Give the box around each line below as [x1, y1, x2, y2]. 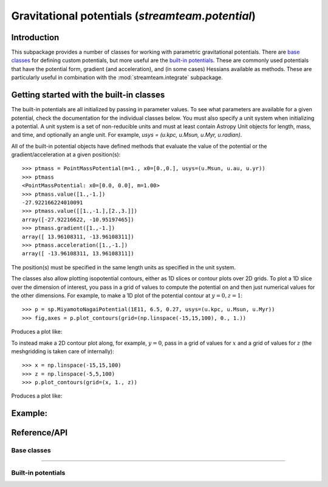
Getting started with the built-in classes [11, 90, 165, 100]
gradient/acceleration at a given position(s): [11, 151, 121, 158]
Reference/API [11, 427, 68, 438]
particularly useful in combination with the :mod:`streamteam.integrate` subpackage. [11, 74, 223, 81]
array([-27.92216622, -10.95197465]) [22, 216, 135, 223]
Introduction [11, 32, 60, 43]
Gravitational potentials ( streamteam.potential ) [11, 9, 256, 22]
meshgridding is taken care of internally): [11, 347, 115, 355]
